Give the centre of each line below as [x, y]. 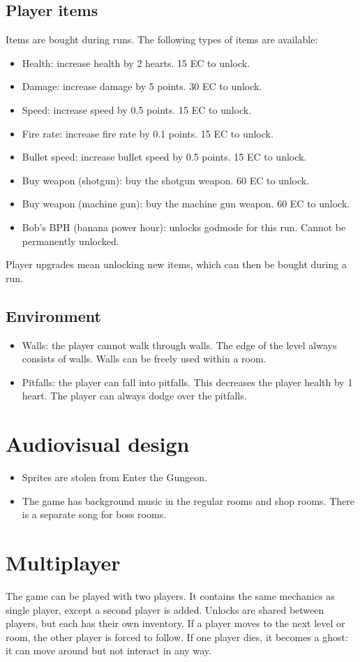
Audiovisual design [98, 444]
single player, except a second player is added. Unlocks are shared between [165, 609]
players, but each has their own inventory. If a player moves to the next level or [175, 623]
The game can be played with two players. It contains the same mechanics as [170, 595]
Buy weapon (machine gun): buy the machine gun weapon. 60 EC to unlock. [186, 204]
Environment [53, 315]
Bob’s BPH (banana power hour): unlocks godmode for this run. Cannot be [184, 227]
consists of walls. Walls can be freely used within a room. [144, 359]
